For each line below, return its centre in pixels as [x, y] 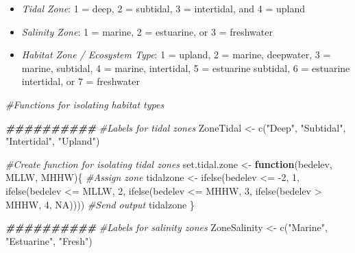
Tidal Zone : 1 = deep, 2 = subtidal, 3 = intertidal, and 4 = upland [163, 8]
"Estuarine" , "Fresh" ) [49, 240]
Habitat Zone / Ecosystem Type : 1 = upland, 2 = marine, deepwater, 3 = [176, 55]
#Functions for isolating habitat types [85, 104]
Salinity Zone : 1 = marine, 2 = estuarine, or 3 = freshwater [147, 31]
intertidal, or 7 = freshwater [81, 81]
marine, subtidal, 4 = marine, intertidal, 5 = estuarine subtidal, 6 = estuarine [186, 68]
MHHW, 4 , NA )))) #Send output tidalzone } [100, 204]
